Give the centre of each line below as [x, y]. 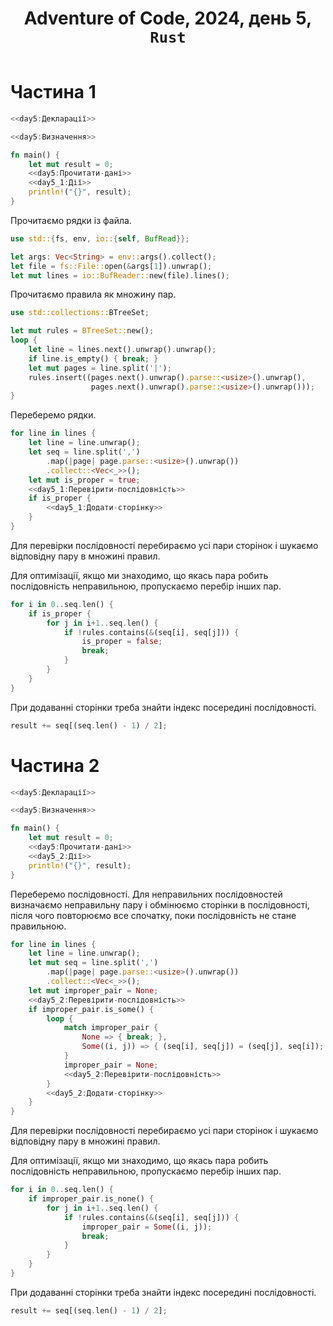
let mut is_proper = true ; [84, 480]
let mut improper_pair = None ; [93, 990]
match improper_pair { [111, 1028]
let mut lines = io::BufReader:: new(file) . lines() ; [120, 275]
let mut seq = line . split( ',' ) [93, 963]
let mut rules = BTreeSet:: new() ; [82, 331]
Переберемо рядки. [53, 415]
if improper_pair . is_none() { [91, 1199]
